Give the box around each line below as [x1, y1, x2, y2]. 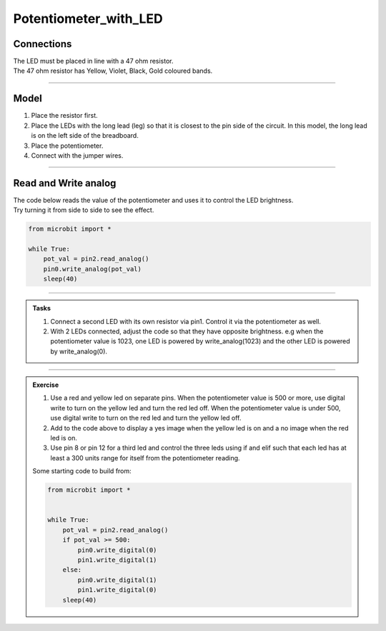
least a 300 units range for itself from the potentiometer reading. [50, 453, 240, 462]
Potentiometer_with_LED [13, 11, 164, 26]
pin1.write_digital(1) [77, 555, 157, 564]
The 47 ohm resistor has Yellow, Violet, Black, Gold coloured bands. [13, 66, 213, 75]
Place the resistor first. [31, 111, 98, 120]
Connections [13, 38, 72, 50]
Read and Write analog [13, 177, 117, 189]
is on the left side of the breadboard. [31, 131, 139, 140]
